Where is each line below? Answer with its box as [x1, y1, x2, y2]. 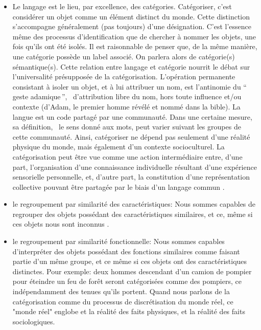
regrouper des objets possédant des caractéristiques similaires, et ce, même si [12, 208, 253, 219]
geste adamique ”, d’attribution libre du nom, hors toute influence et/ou [12, 91, 242, 102]
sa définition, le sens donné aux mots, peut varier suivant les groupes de [12, 121, 241, 132]
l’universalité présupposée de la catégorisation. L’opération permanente [12, 71, 235, 82]
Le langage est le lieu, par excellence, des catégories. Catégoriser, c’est [12, 1, 232, 11]
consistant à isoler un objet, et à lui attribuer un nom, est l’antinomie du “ [12, 81, 247, 92]
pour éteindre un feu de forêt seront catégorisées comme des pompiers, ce [12, 276, 242, 287]
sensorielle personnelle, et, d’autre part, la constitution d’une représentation [12, 171, 250, 182]
